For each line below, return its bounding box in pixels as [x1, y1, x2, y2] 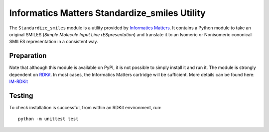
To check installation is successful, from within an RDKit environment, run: [9, 104, 162, 110]
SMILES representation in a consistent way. [9, 39, 98, 45]
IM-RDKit [9, 78, 28, 84]
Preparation [9, 52, 47, 60]
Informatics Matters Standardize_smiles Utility [9, 7, 206, 18]
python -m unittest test [18, 116, 79, 122]
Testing [9, 91, 33, 100]
